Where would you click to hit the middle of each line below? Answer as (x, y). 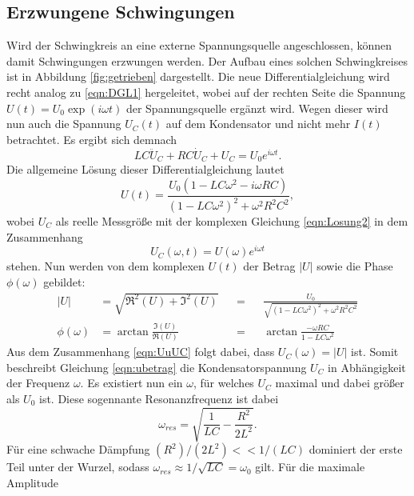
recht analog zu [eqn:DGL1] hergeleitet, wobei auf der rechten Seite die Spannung (206, 92)
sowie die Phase (355, 266)
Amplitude (32, 482)
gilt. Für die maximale (310, 467)
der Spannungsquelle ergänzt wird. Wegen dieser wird (257, 108)
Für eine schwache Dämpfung (78, 449)
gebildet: (64, 281)
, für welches (223, 383)
